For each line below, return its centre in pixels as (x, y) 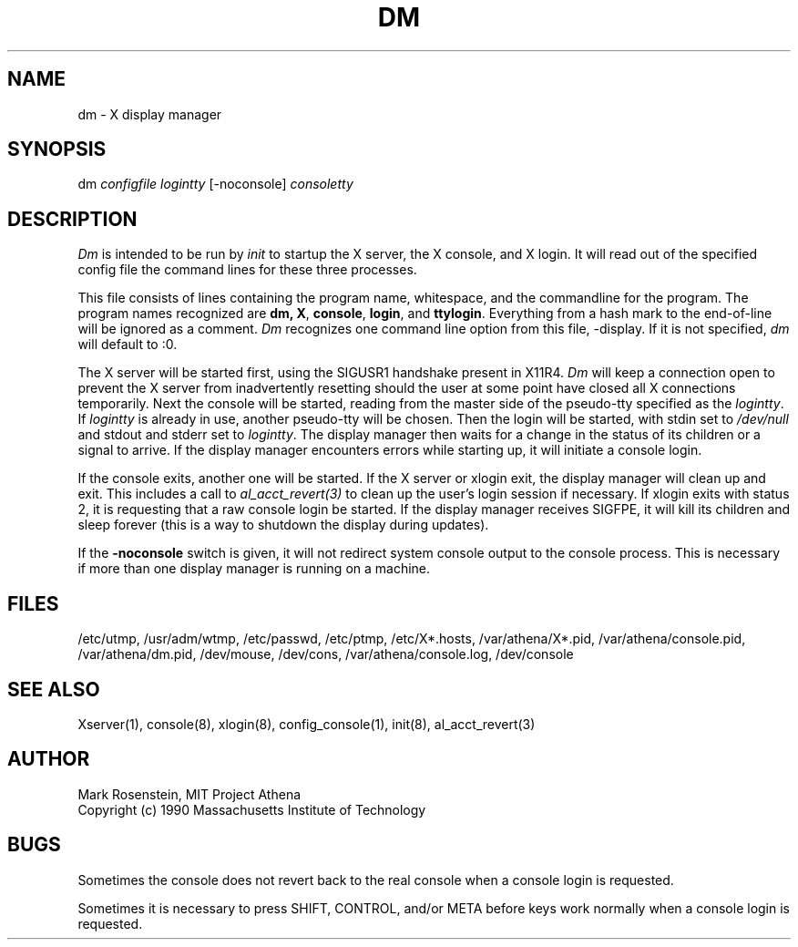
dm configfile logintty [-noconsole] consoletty (215, 184)
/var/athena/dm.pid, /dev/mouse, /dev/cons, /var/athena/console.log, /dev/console (326, 654)
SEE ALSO (54, 689)
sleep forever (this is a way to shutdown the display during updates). (283, 525)
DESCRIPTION (72, 219)
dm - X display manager (150, 114)
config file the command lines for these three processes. (247, 270)
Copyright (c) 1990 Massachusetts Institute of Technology (252, 809)
